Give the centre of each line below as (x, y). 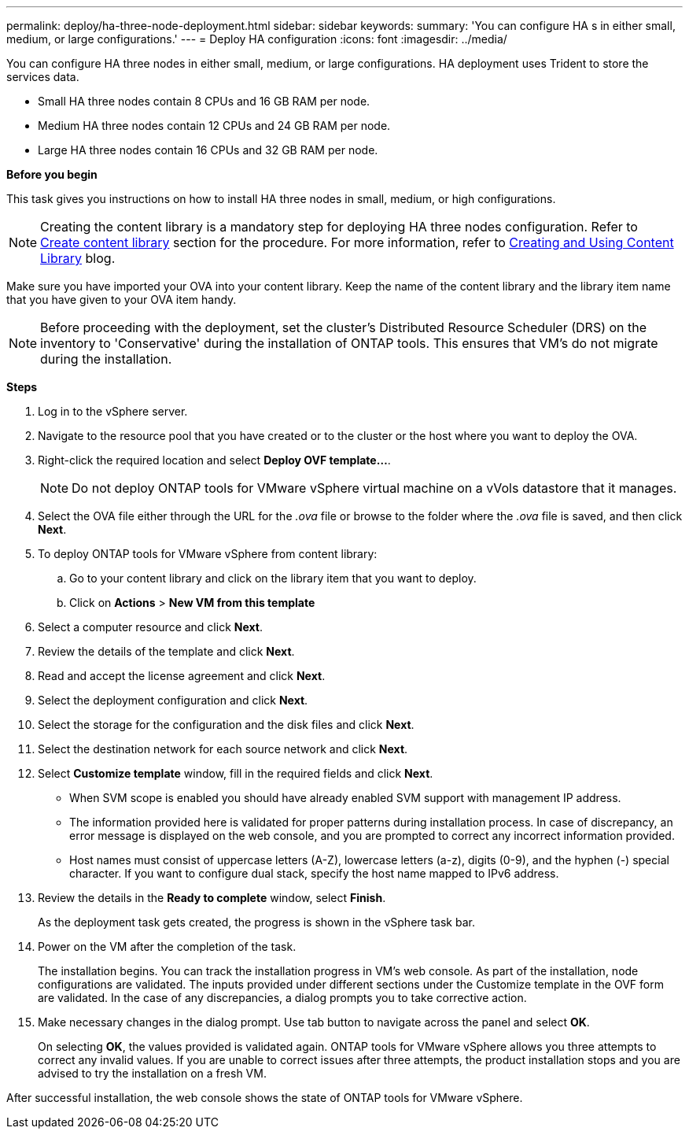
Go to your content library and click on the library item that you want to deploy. (273, 578)
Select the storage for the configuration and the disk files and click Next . (226, 725)
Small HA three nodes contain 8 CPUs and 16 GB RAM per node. (204, 101)
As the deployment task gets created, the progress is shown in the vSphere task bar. (256, 922)
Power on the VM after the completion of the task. (167, 946)
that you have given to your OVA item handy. (122, 299)
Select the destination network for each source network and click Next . (223, 749)
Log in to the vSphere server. (113, 411)
